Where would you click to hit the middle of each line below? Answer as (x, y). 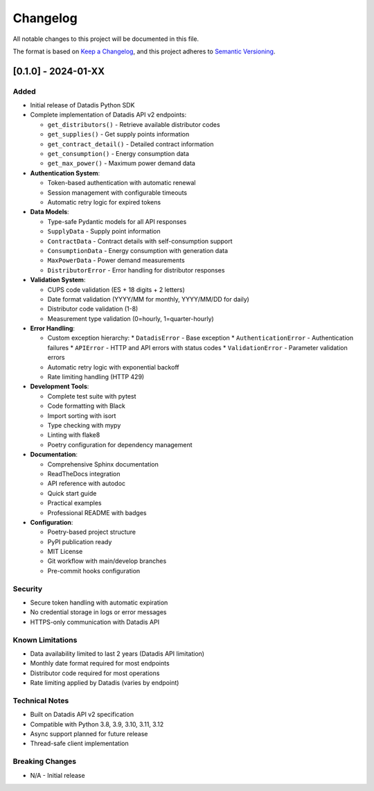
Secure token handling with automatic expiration (99, 602)
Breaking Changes (45, 761)
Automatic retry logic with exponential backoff (113, 367)
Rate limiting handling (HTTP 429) (96, 377)
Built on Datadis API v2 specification (82, 715)
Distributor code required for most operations (95, 673)
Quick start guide (72, 493)
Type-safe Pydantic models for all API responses (117, 221)
